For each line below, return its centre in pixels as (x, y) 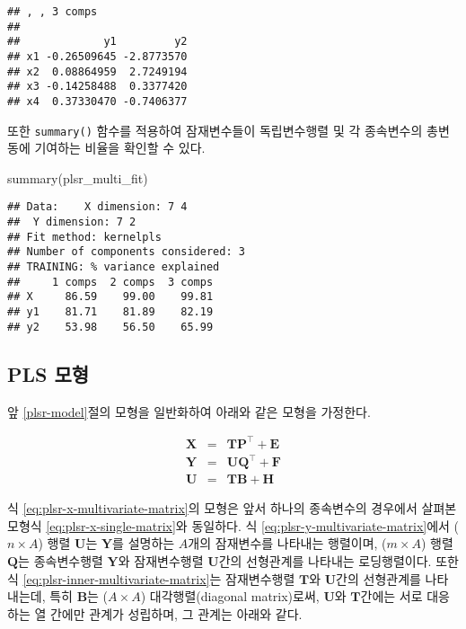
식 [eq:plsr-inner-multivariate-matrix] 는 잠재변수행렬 (151, 578)
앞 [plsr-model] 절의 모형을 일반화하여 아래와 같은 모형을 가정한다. (189, 411)
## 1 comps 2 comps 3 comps (110, 282)
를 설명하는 (144, 543)
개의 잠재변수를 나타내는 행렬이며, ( (287, 543)
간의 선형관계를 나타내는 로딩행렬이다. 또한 (339, 561)
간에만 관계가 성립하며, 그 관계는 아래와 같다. (176, 613)
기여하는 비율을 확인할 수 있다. (120, 148)
